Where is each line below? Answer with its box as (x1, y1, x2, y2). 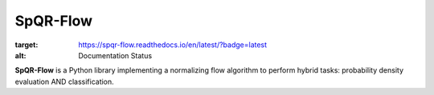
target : (14, 40, 39, 49)
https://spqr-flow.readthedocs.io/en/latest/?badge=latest (78, 40, 268, 49)
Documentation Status (78, 50, 153, 60)
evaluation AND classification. (14, 77, 114, 86)
